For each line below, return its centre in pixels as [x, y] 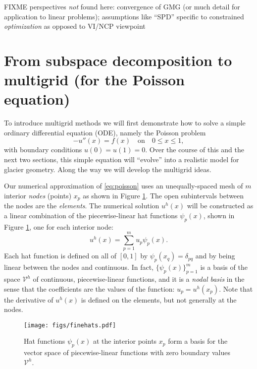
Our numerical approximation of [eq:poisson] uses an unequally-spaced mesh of [124, 186]
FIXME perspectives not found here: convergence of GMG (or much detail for [122, 6]
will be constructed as [220, 206]
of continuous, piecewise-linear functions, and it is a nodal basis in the [139, 279]
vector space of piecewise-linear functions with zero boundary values [127, 352]
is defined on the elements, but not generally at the [159, 299]
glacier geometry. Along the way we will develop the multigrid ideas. [108, 169]
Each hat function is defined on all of [60, 256]
